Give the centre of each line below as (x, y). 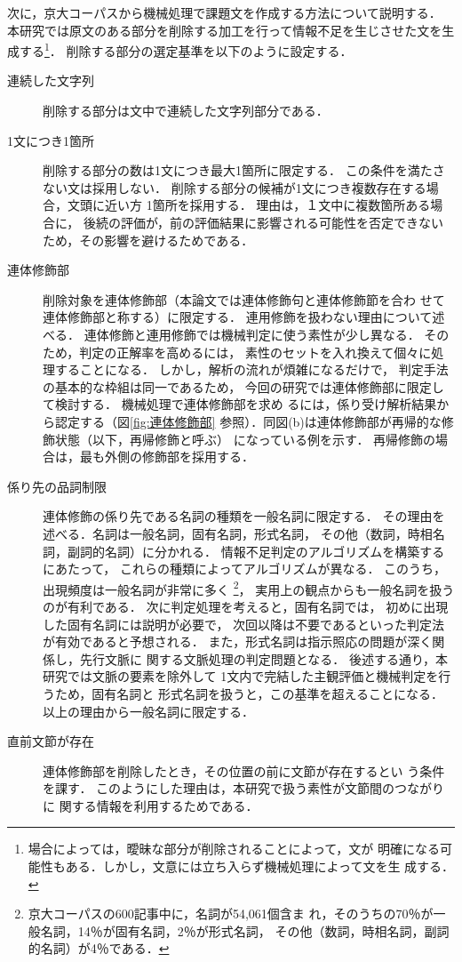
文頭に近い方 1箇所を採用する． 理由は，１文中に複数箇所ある (249, 205)
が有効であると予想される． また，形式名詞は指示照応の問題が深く (238, 641)
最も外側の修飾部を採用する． (167, 457)
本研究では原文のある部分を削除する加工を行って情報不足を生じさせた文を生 (231, 30)
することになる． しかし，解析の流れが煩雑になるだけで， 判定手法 (251, 369)
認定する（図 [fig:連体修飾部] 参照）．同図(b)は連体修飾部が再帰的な (248, 421)
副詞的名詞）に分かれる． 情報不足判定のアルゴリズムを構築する (256, 551)
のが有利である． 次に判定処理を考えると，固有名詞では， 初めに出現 (246, 606)
